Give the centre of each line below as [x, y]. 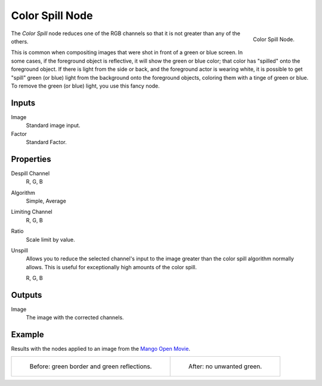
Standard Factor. [46, 142]
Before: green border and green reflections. [91, 366]
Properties [31, 159]
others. [20, 41]
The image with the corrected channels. [75, 317]
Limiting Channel [32, 212]
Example [27, 334]
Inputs [23, 103]
